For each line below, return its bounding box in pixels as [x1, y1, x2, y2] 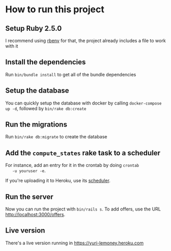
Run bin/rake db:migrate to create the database [5, 134, 108, 140]
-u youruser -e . [12, 168, 46, 174]
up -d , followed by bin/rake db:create [5, 105, 87, 111]
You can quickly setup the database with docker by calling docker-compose [5, 100, 162, 106]
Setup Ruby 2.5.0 [5, 24, 62, 33]
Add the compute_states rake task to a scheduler [5, 149, 161, 157]
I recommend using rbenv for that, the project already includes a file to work [5, 37, 166, 44]
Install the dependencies [5, 58, 86, 67]
